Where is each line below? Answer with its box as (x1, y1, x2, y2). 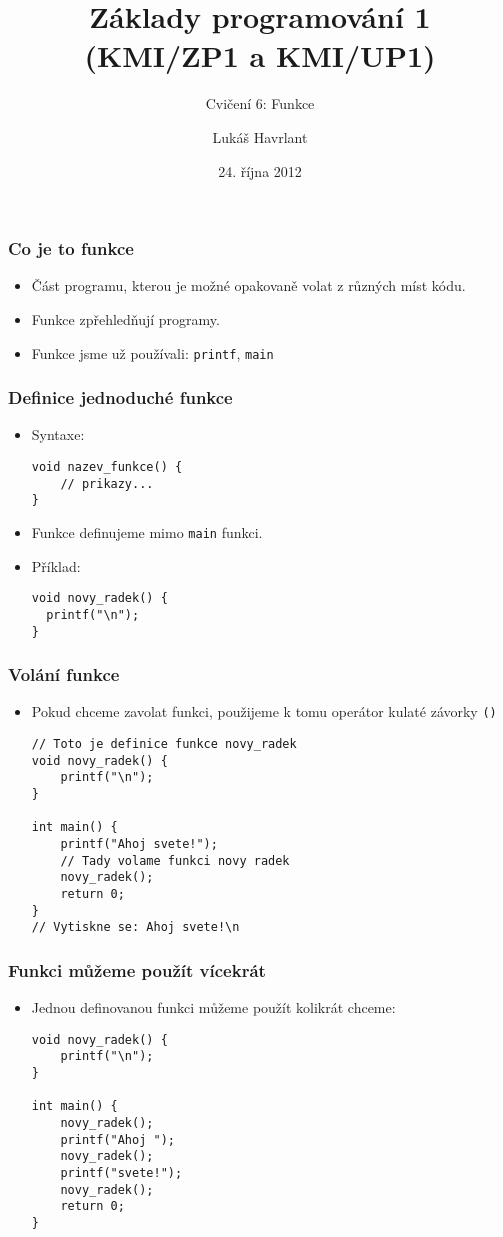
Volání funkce (8, 662, 120, 687)
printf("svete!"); (60, 1166, 183, 1181)
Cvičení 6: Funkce (205, 93, 315, 114)
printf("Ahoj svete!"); (60, 837, 218, 852)
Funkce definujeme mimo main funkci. (31, 522, 263, 543)
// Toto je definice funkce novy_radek (31, 737, 297, 752)
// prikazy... (60, 476, 154, 491)
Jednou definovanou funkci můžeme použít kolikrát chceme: (31, 997, 396, 1018)
